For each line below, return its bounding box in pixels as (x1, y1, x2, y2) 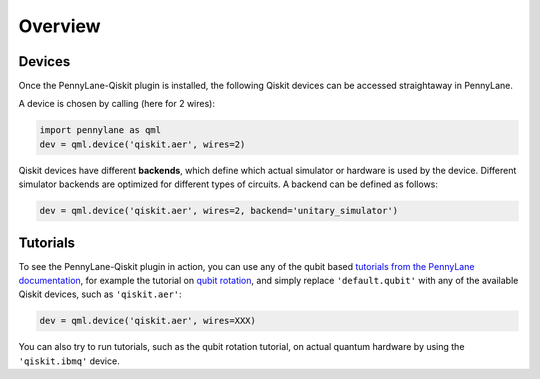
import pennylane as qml (39, 125, 162, 136)
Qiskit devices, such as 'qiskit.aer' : (18, 288, 182, 300)
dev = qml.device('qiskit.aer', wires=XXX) (39, 315, 257, 327)
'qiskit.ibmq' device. (18, 355, 120, 367)
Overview (18, 15, 101, 37)
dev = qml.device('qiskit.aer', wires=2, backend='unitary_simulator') (39, 205, 399, 217)
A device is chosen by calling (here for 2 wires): (18, 98, 215, 110)
